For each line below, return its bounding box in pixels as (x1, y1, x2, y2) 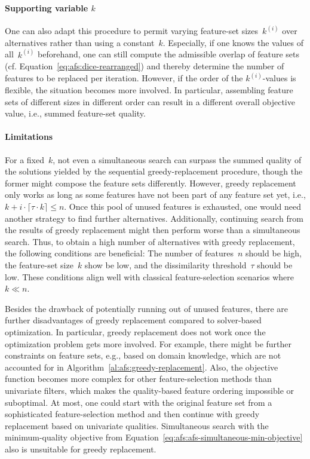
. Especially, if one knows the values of (162, 36, 304, 48)
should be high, (245, 247, 302, 259)
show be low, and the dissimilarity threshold (84, 259, 247, 271)
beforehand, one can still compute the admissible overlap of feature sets (38, 48, 300, 60)
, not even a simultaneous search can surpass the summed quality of (53, 153, 302, 166)
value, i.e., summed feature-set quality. (5, 107, 146, 120)
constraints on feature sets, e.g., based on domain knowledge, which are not (5, 349, 281, 362)
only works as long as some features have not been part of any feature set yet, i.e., (5, 188, 306, 201)
